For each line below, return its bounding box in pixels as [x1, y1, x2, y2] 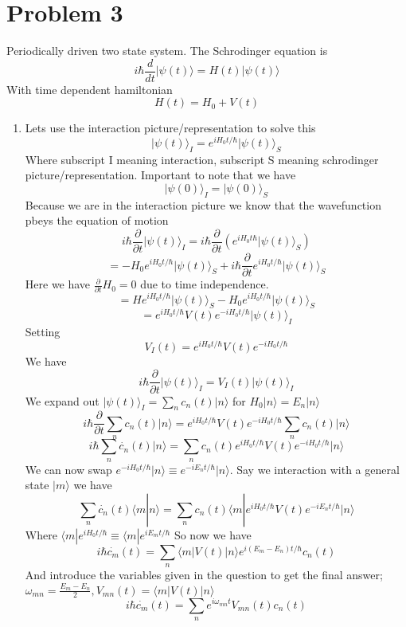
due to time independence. [140, 276, 269, 292]
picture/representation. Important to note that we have [25, 167, 296, 183]
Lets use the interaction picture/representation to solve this [25, 120, 316, 136]
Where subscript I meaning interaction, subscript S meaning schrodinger [25, 151, 379, 167]
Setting [25, 323, 61, 340]
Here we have [25, 276, 91, 292]
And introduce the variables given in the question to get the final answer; [25, 566, 383, 583]
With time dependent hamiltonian [6, 80, 173, 97]
